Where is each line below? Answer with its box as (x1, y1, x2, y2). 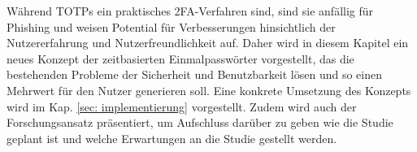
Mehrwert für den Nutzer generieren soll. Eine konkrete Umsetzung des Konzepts (7, 81, 411, 98)
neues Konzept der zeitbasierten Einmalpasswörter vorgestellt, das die (7, 50, 354, 67)
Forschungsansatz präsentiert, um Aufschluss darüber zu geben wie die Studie (7, 114, 393, 131)
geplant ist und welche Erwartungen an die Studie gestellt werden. (7, 129, 337, 146)
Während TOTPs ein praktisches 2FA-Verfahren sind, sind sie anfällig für (7, 2, 374, 19)
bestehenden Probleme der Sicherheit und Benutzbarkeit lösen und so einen (7, 66, 383, 83)
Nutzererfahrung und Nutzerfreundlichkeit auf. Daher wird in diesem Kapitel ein (7, 34, 409, 51)
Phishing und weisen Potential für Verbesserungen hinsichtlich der (7, 18, 336, 35)
